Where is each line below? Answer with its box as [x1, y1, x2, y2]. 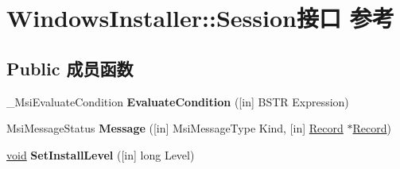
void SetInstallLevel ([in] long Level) [6, 146, 195, 163]
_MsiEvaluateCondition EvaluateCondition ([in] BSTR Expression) [6, 93, 349, 109]
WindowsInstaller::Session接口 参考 [6, 2, 394, 34]
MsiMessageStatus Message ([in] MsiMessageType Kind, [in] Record [6, 120, 344, 136]
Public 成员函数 [6, 56, 134, 80]
